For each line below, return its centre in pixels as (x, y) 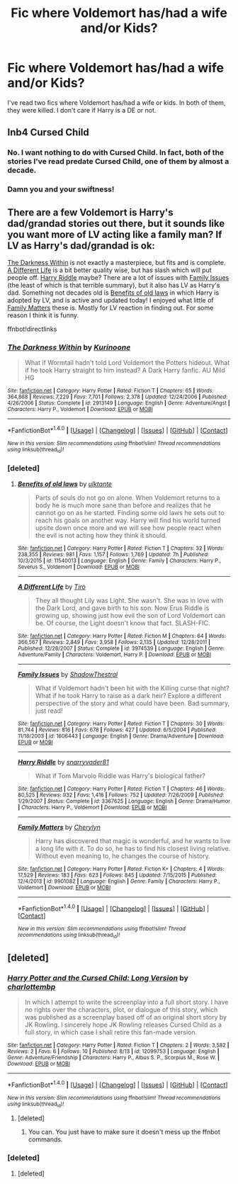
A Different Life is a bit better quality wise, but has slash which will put (109, 270)
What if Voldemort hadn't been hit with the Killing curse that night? (132, 688)
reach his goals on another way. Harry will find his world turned (128, 520)
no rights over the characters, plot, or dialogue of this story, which (121, 1010)
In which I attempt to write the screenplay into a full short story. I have (126, 1002)
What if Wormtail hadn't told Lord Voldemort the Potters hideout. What (127, 363)
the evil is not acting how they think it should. (101, 535)
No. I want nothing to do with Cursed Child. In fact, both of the (116, 152)
